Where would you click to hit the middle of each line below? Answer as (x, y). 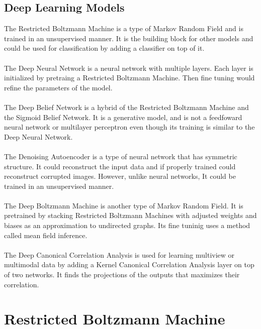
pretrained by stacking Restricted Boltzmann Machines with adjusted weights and (130, 215)
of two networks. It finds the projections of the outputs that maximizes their (122, 275)
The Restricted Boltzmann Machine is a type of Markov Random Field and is (124, 28)
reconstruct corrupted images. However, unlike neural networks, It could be (120, 176)
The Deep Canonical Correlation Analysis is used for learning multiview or (119, 254)
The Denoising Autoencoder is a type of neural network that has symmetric (121, 156)
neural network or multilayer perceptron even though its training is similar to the (129, 127)
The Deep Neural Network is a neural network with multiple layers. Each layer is (129, 68)
